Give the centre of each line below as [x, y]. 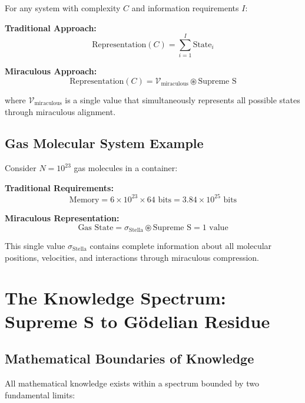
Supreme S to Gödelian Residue [137, 321]
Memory [84, 200]
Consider [21, 168]
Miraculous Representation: [62, 217]
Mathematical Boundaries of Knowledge [130, 358]
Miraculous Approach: [51, 71]
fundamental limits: [40, 394]
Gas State [96, 227]
